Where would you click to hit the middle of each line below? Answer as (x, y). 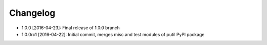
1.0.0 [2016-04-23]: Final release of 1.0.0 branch (71, 28)
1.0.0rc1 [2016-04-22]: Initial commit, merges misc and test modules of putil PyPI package (113, 34)
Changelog (32, 13)
